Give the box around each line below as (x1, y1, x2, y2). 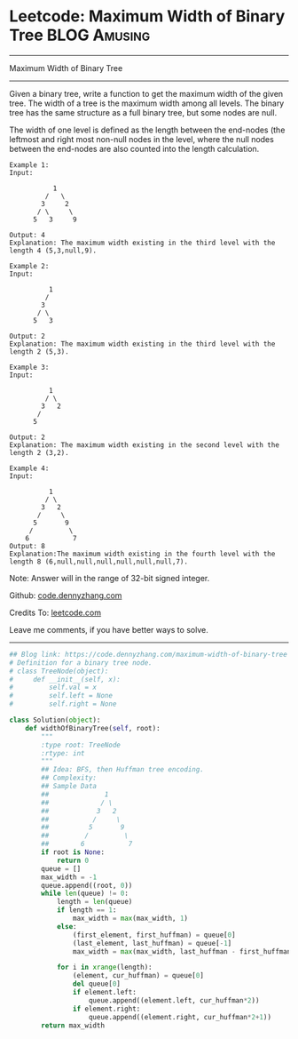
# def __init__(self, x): (9, 675, 122, 683)
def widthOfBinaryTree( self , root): (25, 723, 161, 732)
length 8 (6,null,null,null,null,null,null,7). (9, 557, 189, 566)
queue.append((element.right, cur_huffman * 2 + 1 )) (88, 1012, 272, 1021)
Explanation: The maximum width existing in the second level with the (9, 440, 279, 450)
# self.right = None (9, 699, 117, 708)
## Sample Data (41, 782, 98, 791)
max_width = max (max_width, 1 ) (72, 914, 189, 923)
